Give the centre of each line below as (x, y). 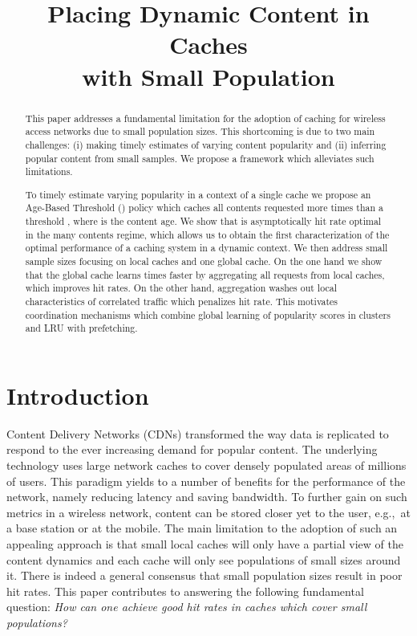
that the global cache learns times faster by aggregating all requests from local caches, (205, 274)
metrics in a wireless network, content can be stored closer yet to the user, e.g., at (208, 512)
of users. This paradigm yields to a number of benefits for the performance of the (206, 481)
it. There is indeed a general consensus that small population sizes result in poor (204, 575)
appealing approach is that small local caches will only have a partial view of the (205, 544)
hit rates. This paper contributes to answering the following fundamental (185, 591)
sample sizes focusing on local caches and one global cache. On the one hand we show (204, 261)
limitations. (49, 171)
